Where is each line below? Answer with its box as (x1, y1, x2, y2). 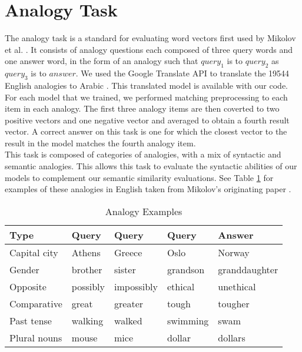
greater (114, 296, 144, 310)
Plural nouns (9, 330, 62, 344)
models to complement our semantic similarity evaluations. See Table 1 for (5, 171, 274, 183)
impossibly (114, 279, 158, 293)
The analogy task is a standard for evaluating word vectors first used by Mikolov (5, 32, 296, 44)
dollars (218, 330, 245, 344)
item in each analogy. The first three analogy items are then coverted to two (5, 102, 280, 115)
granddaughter (218, 262, 278, 276)
